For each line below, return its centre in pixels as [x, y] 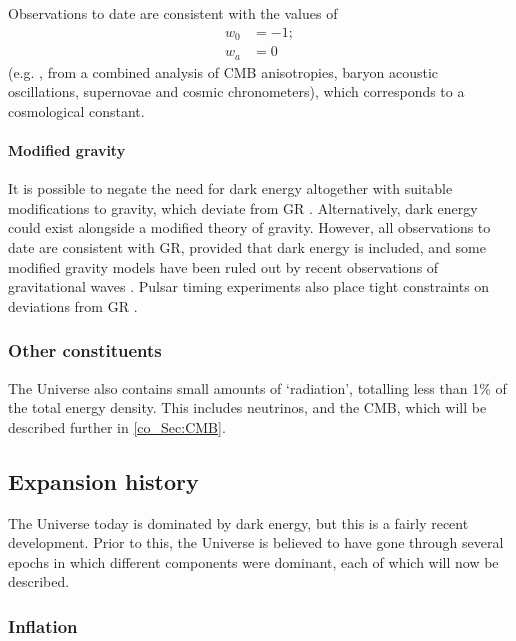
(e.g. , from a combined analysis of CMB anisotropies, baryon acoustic [223, 71]
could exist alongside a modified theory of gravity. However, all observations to [249, 227]
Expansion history [103, 480]
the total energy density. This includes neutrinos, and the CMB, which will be [247, 407]
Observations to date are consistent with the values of [173, 13]
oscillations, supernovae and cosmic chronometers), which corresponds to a [236, 91]
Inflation [43, 625]
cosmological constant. [76, 110]
